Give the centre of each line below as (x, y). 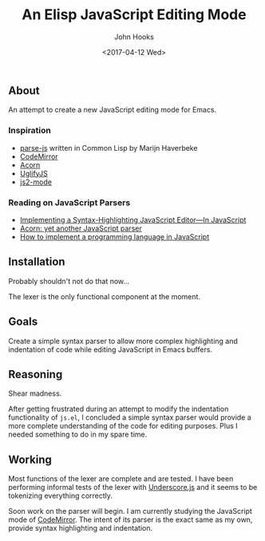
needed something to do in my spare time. (78, 434)
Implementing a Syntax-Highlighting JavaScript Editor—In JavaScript (133, 219)
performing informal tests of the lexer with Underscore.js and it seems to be (133, 488)
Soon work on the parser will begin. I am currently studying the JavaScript (131, 511)
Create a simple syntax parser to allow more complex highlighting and (123, 341)
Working (30, 459)
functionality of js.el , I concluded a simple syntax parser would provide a (130, 417)
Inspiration (30, 131)
